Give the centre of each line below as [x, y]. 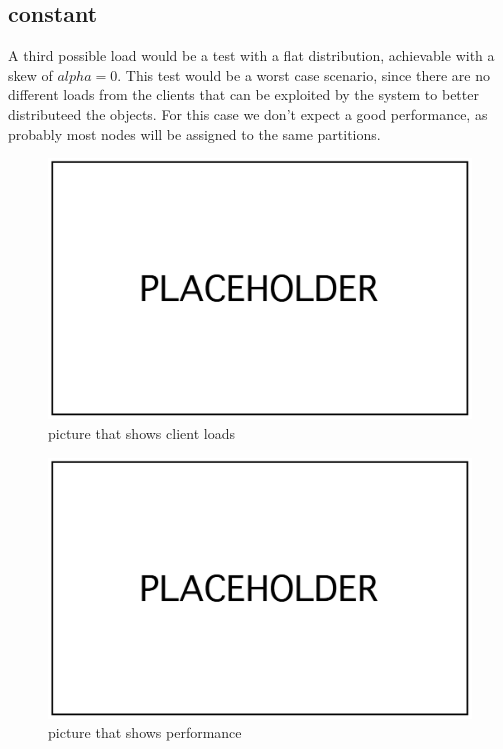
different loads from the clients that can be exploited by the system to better [243, 94]
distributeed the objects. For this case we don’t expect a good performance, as [248, 113]
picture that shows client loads [141, 433]
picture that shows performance [145, 732]
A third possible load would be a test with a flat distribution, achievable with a [251, 55]
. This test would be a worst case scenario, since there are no [303, 74]
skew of [30, 74]
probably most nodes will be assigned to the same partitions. [194, 133]
